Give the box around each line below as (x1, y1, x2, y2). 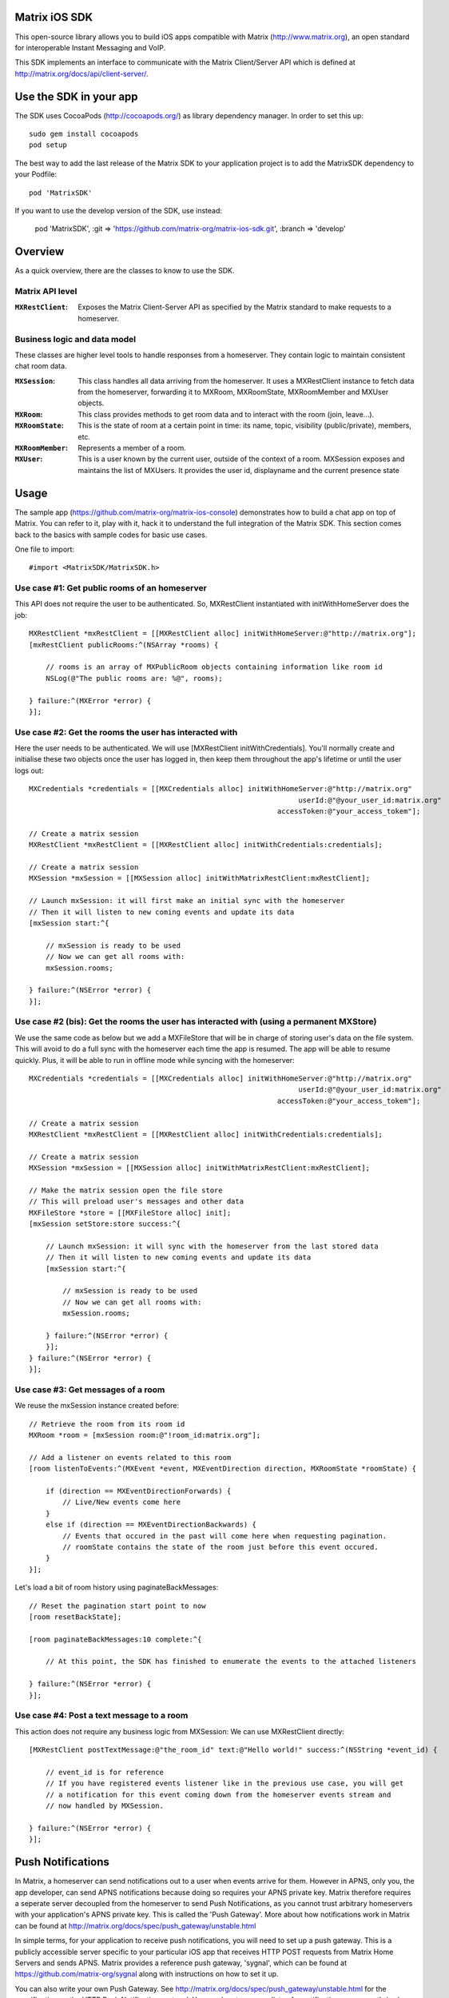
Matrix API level (14, 286, 77, 297)
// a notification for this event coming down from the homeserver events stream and (45, 1790, 391, 1799)
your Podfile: (14, 169, 58, 179)
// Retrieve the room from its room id (29, 1419, 185, 1428)
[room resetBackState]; (29, 1612, 122, 1622)
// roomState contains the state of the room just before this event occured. (62, 1542, 379, 1551)
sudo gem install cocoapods (29, 129, 139, 138)
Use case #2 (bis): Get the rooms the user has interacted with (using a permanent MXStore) (14, 1016, 377, 1027)
